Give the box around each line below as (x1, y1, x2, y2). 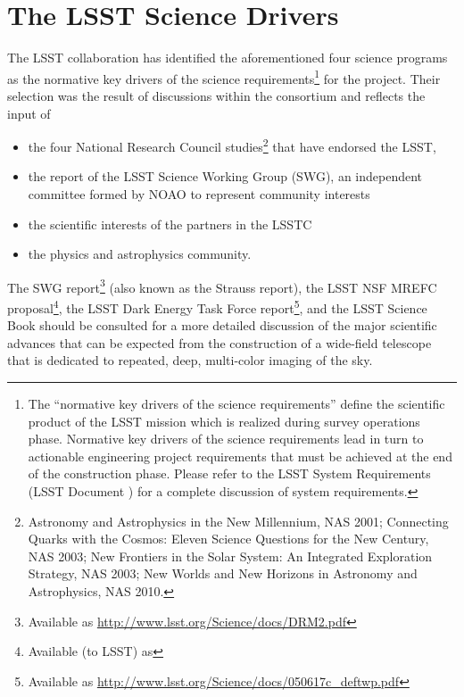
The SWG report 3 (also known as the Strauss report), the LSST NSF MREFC (7, 275, 437, 296)
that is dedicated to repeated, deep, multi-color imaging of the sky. (7, 351, 373, 369)
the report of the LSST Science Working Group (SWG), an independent (28, 167, 423, 186)
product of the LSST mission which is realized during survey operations (28, 411, 420, 430)
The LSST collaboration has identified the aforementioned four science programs (7, 48, 448, 67)
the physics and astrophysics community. (28, 245, 252, 263)
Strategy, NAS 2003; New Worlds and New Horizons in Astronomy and (28, 564, 418, 583)
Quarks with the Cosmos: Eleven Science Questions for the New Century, (28, 529, 429, 548)
